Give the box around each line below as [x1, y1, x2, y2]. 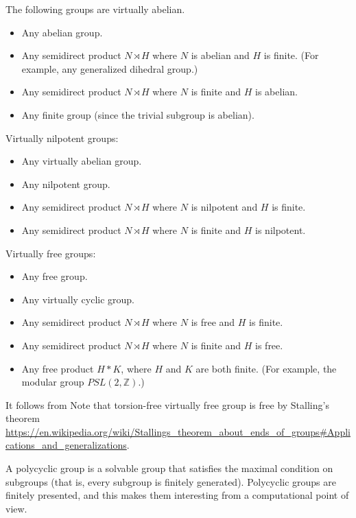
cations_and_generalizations [5, 438, 127, 452]
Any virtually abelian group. [21, 154, 142, 168]
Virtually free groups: [5, 246, 96, 260]
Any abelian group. [21, 25, 103, 39]
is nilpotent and [191, 200, 258, 214]
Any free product [21, 361, 94, 375]
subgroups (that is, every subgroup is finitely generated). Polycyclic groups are [5, 474, 336, 488]
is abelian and [191, 48, 250, 62]
